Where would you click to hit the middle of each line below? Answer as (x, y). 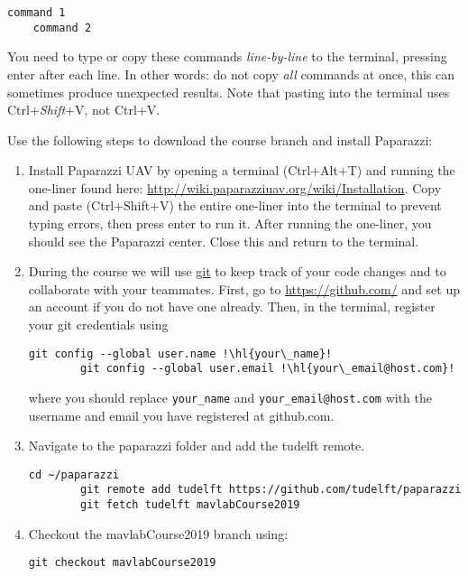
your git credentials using (98, 325)
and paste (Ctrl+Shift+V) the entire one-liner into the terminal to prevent (235, 205)
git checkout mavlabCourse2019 (122, 563)
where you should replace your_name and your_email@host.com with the (230, 397)
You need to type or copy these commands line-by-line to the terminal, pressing (227, 56)
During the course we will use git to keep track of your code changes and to (237, 271)
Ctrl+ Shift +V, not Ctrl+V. (84, 110)
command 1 (37, 13)
